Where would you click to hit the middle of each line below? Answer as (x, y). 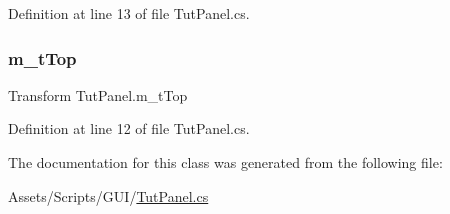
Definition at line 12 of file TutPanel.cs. (129, 128)
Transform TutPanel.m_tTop (98, 94)
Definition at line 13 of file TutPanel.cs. (129, 13)
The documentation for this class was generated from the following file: (225, 162)
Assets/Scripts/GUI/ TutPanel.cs (108, 195)
